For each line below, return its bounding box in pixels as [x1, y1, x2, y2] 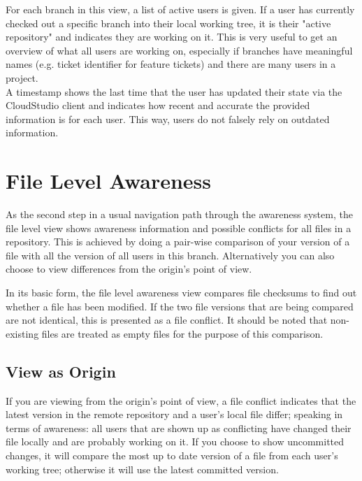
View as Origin [6, 360, 116, 382]
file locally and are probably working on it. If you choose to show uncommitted [6, 434, 345, 449]
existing [6, 326, 39, 340]
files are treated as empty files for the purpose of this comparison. [41, 326, 324, 340]
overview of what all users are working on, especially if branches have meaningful [6, 43, 353, 57]
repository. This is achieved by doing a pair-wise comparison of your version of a [6, 234, 350, 249]
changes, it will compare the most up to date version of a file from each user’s [6, 447, 338, 462]
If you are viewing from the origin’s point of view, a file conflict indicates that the [6, 393, 356, 408]
